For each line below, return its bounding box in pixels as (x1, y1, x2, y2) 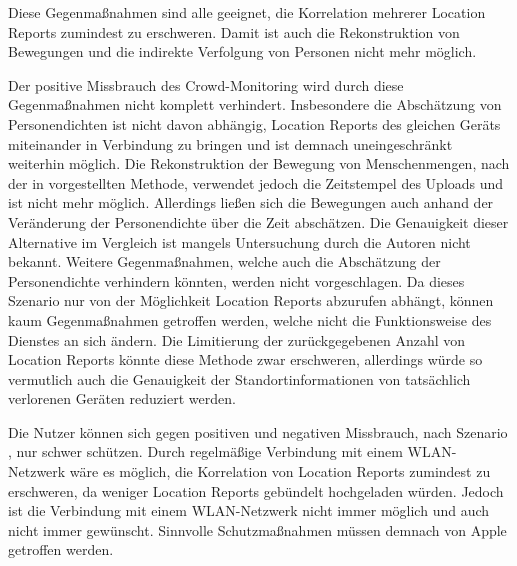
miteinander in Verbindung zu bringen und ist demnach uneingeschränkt (8, 133, 453, 154)
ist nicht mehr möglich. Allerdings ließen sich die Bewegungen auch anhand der (8, 192, 494, 213)
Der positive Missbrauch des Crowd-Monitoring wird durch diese (8, 74, 404, 95)
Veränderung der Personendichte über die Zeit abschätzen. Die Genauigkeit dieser (8, 211, 509, 232)
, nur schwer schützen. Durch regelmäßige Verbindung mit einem (8, 441, 403, 462)
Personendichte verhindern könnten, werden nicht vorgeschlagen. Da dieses (8, 270, 465, 291)
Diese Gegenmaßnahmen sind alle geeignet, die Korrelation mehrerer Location (8, 2, 486, 22)
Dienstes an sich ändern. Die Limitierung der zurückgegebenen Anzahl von (8, 329, 466, 350)
